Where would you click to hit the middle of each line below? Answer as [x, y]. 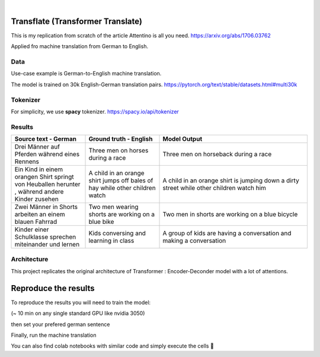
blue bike [101, 222]
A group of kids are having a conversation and [227, 233]
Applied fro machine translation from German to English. [79, 46]
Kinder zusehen [37, 199]
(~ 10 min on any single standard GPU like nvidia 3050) [78, 313]
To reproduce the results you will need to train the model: [81, 302]
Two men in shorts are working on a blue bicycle [230, 214]
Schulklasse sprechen [45, 237]
